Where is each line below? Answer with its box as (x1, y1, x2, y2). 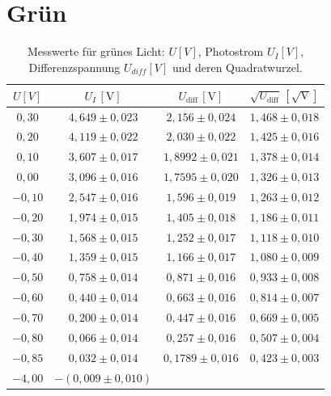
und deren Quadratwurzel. (172, 58, 303, 75)
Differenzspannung (28, 58, 121, 75)
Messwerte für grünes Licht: (28, 43, 165, 60)
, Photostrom (197, 43, 264, 60)
